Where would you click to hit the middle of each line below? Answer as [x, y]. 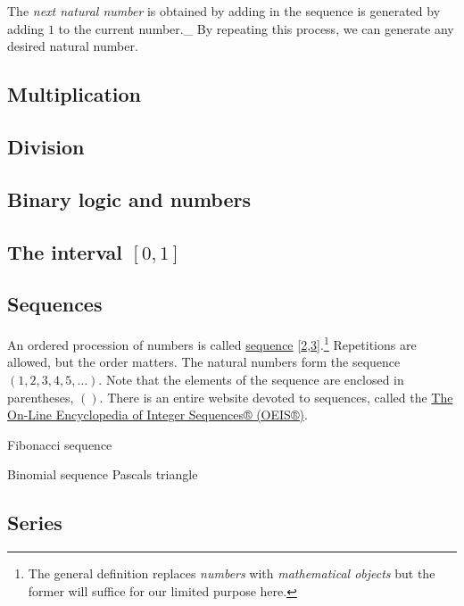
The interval [65, 251]
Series [35, 523]
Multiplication [75, 94]
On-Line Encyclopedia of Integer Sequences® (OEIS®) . [157, 415]
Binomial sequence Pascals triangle [103, 474]
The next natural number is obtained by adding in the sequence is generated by [224, 11]
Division [46, 146]
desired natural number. [73, 46]
